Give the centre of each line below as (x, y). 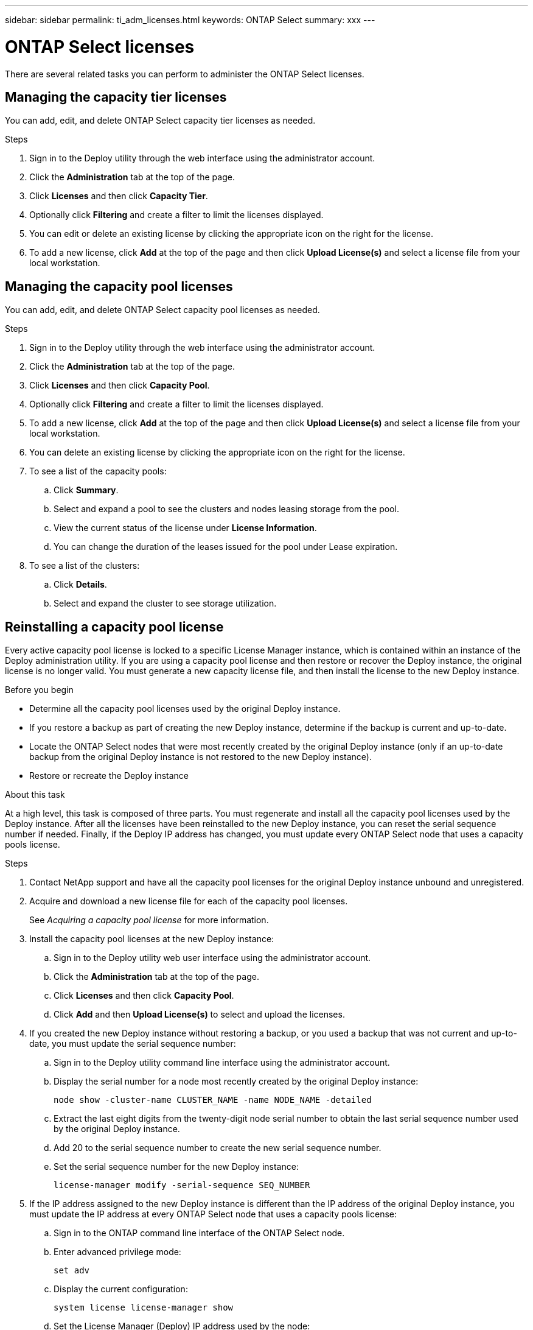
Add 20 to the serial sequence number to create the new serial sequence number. (218, 1148)
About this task (35, 795)
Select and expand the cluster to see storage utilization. (165, 603)
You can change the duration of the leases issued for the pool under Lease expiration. (226, 547)
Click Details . (80, 585)
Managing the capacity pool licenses (119, 286)
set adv (72, 1271)
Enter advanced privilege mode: (117, 1252)
